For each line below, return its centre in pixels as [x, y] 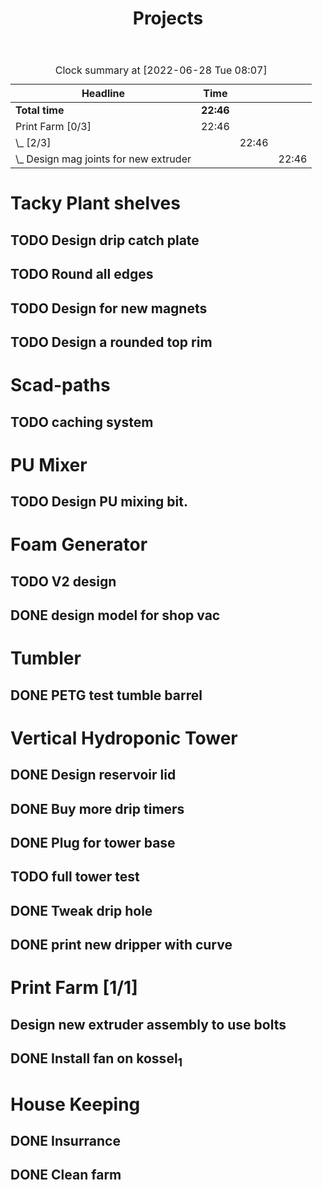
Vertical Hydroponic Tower [124, 738]
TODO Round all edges [82, 274]
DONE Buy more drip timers [97, 808]
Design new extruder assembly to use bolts [148, 1024]
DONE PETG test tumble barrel [106, 695]
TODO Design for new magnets [109, 308]
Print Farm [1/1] [74, 988]
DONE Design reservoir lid [93, 775]
